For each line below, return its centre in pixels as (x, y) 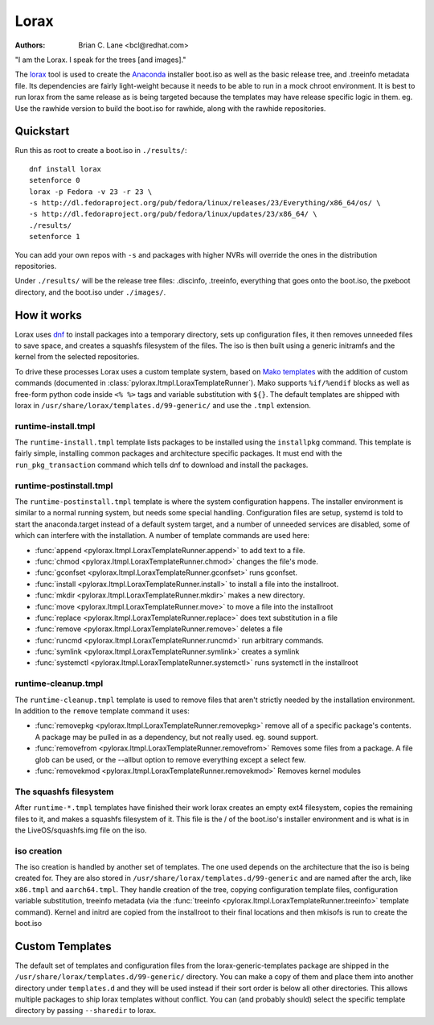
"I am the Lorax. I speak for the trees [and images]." (100, 60)
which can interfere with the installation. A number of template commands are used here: (162, 535)
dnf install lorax (66, 169)
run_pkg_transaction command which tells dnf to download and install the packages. (162, 465)
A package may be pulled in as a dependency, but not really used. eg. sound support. (177, 737)
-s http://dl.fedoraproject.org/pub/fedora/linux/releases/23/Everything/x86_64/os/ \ (205, 203)
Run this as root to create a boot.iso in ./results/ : (101, 151)
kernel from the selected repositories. (77, 357)
